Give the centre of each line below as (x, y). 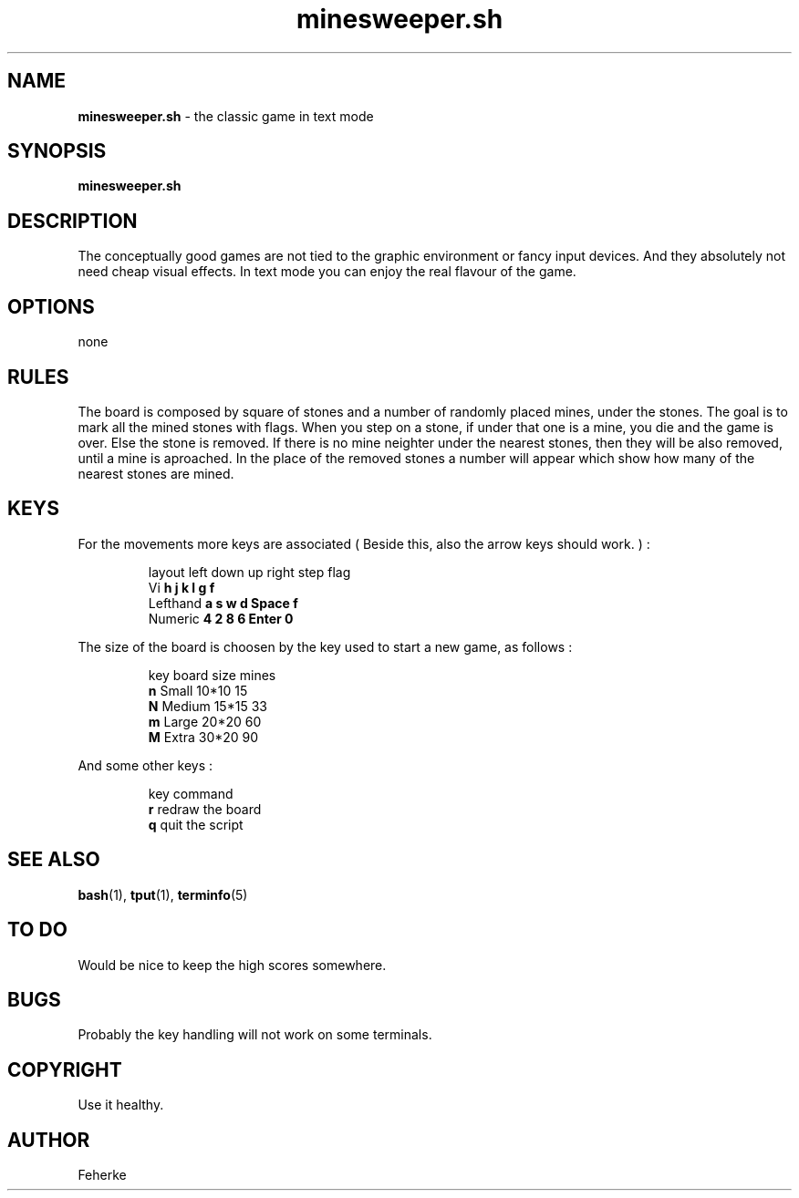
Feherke (102, 1175)
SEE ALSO (54, 860)
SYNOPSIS (57, 151)
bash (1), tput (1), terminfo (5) (163, 894)
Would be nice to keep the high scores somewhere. (232, 965)
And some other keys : (145, 765)
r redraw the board (205, 809)
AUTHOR (49, 1140)
